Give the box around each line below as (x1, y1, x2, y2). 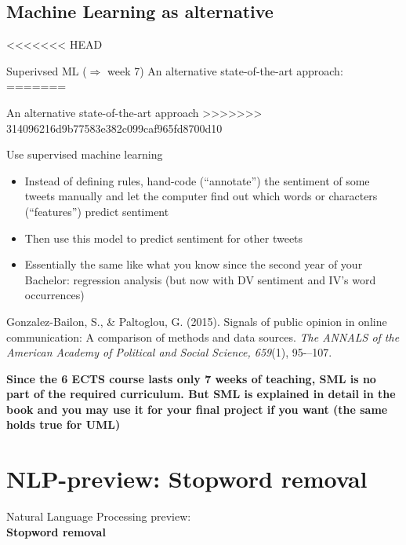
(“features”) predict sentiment (24, 203, 169, 219)
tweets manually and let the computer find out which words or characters (24, 188, 378, 204)
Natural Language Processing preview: (6, 508, 191, 525)
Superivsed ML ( (6, 62, 87, 79)
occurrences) (24, 287, 85, 303)
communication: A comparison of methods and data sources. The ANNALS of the (6, 328, 400, 345)
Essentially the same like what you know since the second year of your (24, 256, 363, 272)
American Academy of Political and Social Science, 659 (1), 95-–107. (6, 344, 332, 360)
